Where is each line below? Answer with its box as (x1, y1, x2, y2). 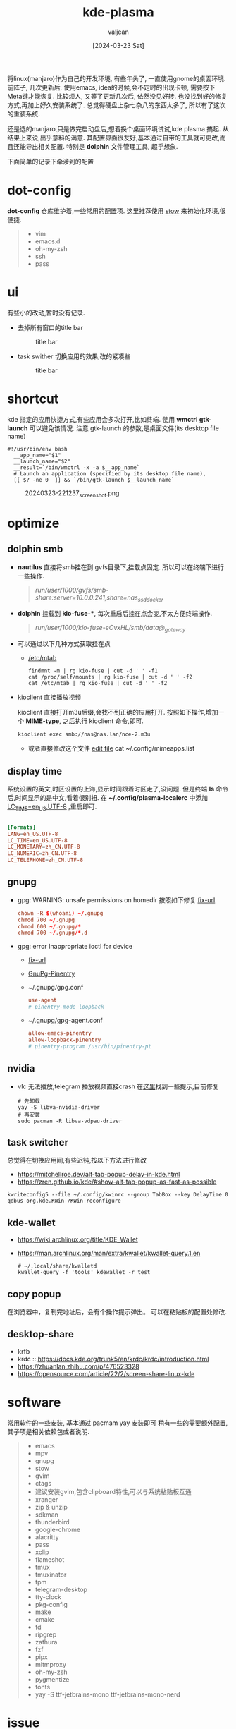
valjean (108, 28, 129, 36)
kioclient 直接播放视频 (17, 693, 81, 702)
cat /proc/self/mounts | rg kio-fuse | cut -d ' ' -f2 (27, 674, 192, 681)
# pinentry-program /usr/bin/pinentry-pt (27, 1043, 151, 1050)
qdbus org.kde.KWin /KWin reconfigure (7, 1197, 121, 1205)
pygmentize (35, 1675, 70, 1683)
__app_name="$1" (13, 451, 61, 459)
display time (7, 765, 63, 777)
